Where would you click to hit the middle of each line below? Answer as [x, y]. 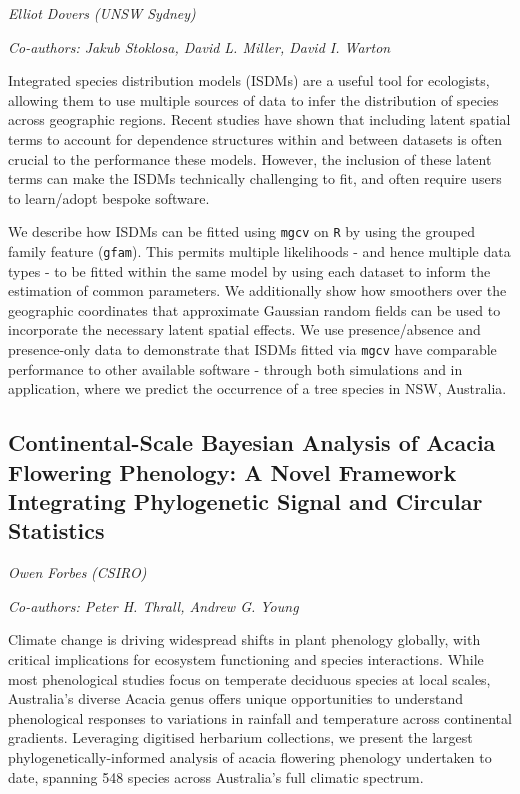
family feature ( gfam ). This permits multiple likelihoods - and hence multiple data [259, 251]
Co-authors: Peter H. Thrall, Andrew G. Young [153, 605]
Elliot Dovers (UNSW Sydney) [102, 13]
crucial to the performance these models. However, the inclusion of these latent [250, 158]
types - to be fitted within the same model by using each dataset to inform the [249, 270]
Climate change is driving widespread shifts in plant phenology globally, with [244, 639]
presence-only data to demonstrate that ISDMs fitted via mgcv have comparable [252, 349]
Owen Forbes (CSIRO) [77, 572]
